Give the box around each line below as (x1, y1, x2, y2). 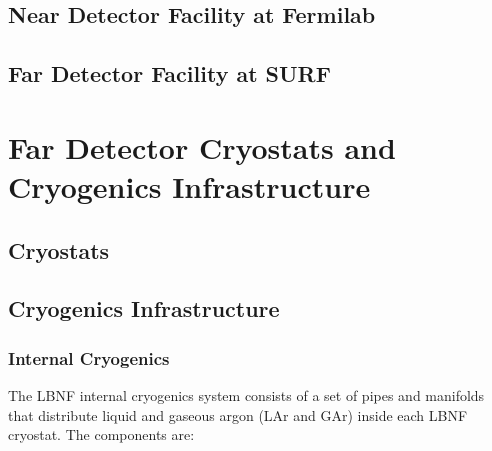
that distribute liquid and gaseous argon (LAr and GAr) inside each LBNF (8, 404, 468, 425)
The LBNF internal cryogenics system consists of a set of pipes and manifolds (8, 384, 485, 405)
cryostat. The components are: (8, 424, 195, 445)
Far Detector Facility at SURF (8, 58, 331, 89)
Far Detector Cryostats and (8, 126, 396, 167)
